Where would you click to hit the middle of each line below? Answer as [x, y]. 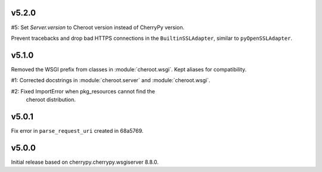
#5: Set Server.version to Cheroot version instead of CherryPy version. [98, 27]
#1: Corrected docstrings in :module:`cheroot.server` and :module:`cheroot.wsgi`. [111, 80]
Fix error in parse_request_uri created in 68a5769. [77, 130]
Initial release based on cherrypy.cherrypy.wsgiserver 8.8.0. [85, 162]
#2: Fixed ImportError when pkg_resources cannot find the [83, 91]
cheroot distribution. [51, 99]
